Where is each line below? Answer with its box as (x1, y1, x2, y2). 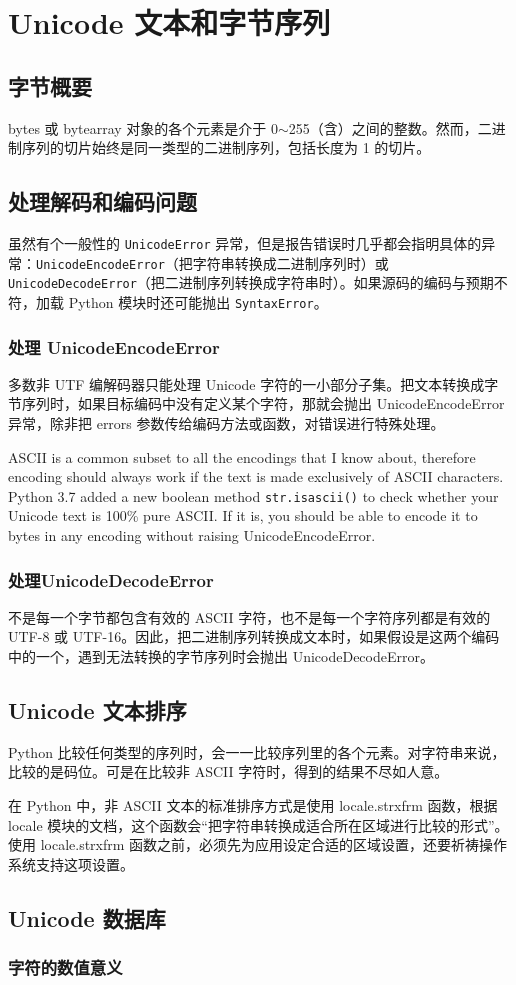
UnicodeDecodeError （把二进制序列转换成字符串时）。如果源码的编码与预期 (8, 272, 494, 293)
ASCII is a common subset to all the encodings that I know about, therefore (8, 446, 476, 467)
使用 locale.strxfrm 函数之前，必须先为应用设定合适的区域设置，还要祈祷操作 (8, 834, 508, 855)
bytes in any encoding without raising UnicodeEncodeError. (8, 525, 376, 546)
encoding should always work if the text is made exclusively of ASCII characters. (8, 466, 504, 487)
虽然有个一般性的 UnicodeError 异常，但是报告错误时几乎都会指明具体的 (8, 232, 482, 253)
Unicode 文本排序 (8, 695, 187, 726)
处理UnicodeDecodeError (8, 567, 214, 592)
